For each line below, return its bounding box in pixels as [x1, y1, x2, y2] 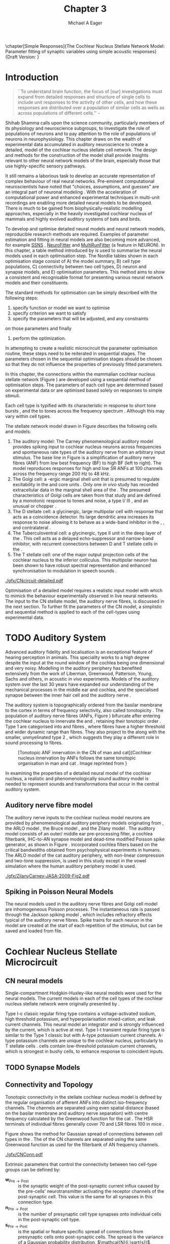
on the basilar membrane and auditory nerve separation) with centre [5, 1110, 148, 1116]
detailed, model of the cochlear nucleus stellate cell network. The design [5, 147, 157, 153]
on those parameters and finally [5, 325, 72, 331]
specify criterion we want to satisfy [12, 310, 86, 316]
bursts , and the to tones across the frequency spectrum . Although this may [5, 408, 165, 414]
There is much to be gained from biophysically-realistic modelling [5, 205, 143, 211]
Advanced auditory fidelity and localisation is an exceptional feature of [5, 649, 153, 655]
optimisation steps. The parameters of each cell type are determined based [5, 382, 163, 388]
